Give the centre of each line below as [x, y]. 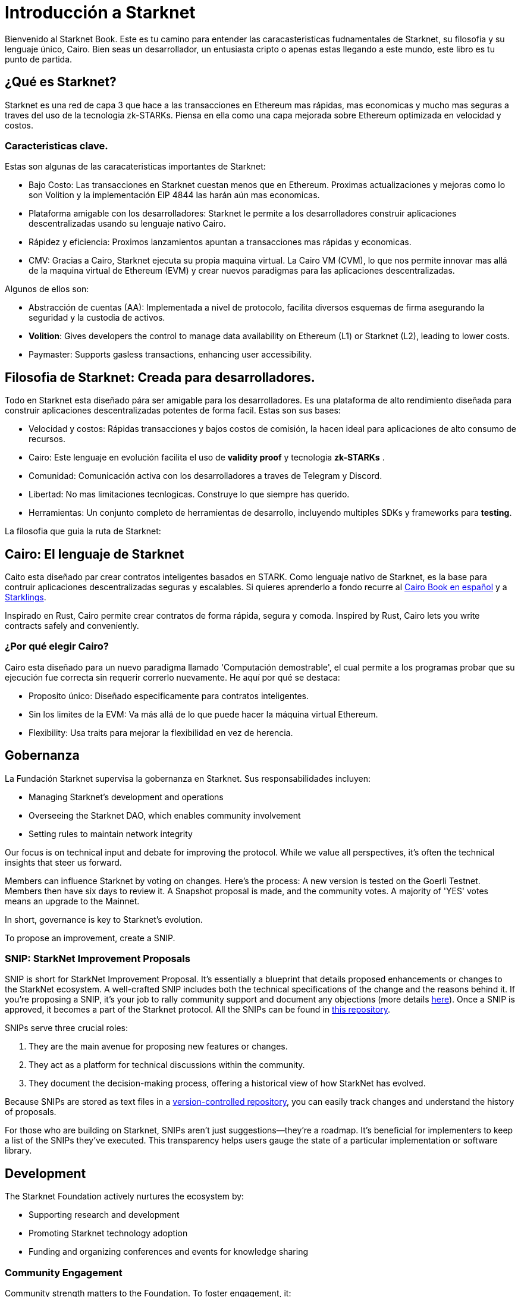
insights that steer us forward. [63, 862]
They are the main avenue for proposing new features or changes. [158, 1047]
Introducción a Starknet [100, 12]
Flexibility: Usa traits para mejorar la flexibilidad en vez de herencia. [161, 732]
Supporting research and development [104, 1215]
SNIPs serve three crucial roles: [66, 1028]
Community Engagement [64, 1272]
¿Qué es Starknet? [61, 82]
